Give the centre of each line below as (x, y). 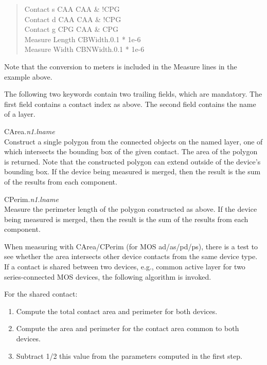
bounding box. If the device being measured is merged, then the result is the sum (132, 171)
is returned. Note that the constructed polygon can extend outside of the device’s (132, 161)
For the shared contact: (41, 294)
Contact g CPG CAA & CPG (71, 29)
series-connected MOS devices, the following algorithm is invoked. (108, 276)
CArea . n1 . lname (30, 131)
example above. (28, 76)
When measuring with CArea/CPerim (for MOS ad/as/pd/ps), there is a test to (131, 246)
